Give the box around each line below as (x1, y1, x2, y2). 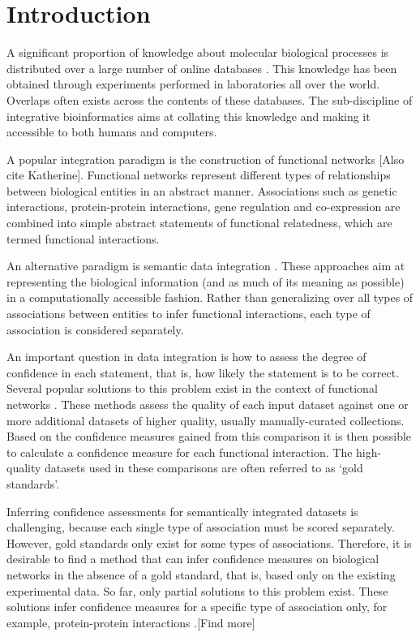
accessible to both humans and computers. (6, 123, 217, 140)
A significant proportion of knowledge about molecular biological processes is (6, 44, 389, 61)
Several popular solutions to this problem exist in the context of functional (6, 380, 378, 397)
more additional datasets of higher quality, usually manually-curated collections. (6, 411, 405, 428)
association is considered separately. (6, 321, 184, 338)
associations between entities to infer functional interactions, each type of (6, 305, 371, 322)
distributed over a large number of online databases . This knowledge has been (6, 59, 397, 76)
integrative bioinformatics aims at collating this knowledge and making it (6, 107, 371, 124)
